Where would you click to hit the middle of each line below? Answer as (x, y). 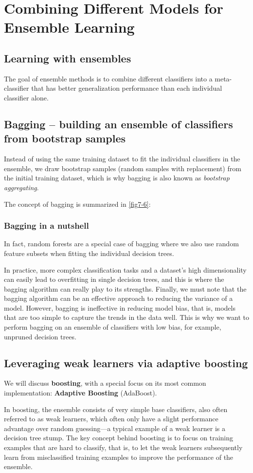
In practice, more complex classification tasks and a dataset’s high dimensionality (125, 269)
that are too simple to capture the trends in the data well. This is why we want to (126, 317)
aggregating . (21, 187)
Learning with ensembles (68, 58)
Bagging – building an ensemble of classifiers (118, 124)
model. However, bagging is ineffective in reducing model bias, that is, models (120, 307)
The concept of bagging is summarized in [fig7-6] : (77, 204)
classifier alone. (26, 97)
